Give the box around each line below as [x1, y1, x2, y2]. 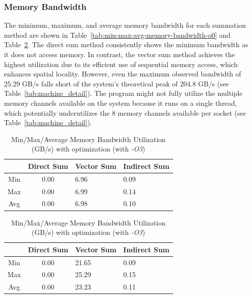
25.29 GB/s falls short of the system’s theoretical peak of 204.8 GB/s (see [4, 78, 229, 88]
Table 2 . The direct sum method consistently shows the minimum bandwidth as [4, 39, 249, 50]
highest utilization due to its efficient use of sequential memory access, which [4, 59, 238, 69]
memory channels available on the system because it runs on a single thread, [4, 97, 237, 108]
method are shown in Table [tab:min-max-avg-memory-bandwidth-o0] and [4, 29, 231, 40]
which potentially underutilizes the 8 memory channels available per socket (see [4, 107, 246, 118]
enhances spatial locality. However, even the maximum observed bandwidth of [4, 69, 242, 79]
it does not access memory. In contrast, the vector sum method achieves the [4, 49, 235, 59]
